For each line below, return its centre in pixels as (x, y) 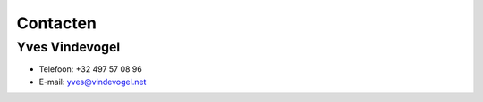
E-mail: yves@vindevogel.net (93, 82)
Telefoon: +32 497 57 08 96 (90, 69)
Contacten (57, 23)
